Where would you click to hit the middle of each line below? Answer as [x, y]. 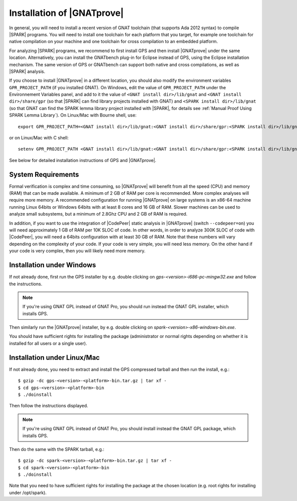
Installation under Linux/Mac [54, 358]
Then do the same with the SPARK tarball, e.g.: [57, 449]
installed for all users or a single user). [48, 343]
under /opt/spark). [28, 493]
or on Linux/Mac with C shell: [39, 138]
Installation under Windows [53, 265]
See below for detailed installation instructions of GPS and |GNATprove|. [83, 160]
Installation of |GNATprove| [66, 13]
